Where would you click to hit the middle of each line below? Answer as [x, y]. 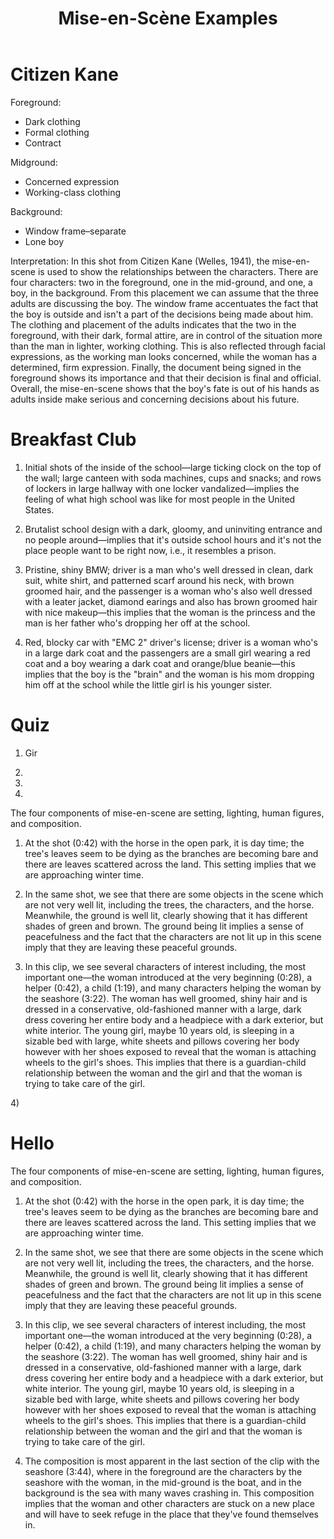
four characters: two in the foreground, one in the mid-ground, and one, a [161, 282]
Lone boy [44, 241]
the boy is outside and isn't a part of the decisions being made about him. [162, 314]
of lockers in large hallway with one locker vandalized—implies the [162, 488]
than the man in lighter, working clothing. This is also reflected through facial [168, 346]
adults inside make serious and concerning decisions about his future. [155, 399]
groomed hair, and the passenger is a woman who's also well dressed [168, 591]
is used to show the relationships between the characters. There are [178, 271]
